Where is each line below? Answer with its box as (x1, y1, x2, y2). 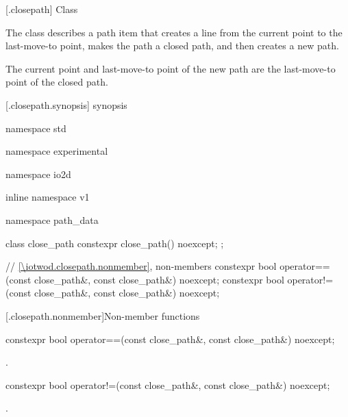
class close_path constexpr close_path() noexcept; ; (5, 236, 224, 250)
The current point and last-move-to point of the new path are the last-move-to (5, 61, 336, 75)
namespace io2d (5, 166, 71, 181)
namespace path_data (5, 212, 99, 227)
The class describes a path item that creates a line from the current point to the (5, 25, 343, 39)
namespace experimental (5, 144, 108, 158)
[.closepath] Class (5, 2, 78, 16)
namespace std (5, 121, 66, 135)
